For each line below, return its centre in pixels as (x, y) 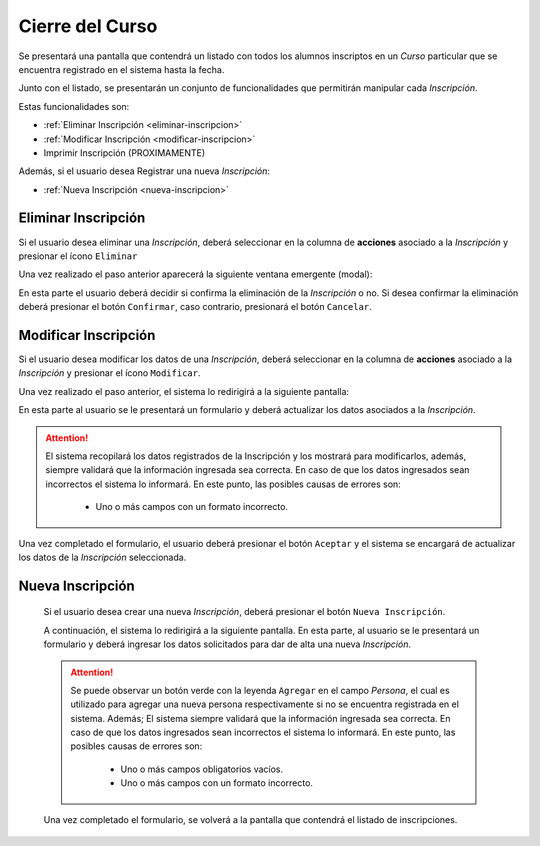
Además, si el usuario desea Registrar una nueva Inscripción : (144, 171)
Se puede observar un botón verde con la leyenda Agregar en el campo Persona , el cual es (260, 690)
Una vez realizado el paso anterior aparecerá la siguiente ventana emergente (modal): (195, 274)
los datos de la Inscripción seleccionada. (102, 557)
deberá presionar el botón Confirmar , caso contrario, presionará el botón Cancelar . (195, 307)
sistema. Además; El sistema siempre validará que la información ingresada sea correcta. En (260, 718)
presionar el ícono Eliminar (78, 256)
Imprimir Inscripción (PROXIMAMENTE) (124, 152)
